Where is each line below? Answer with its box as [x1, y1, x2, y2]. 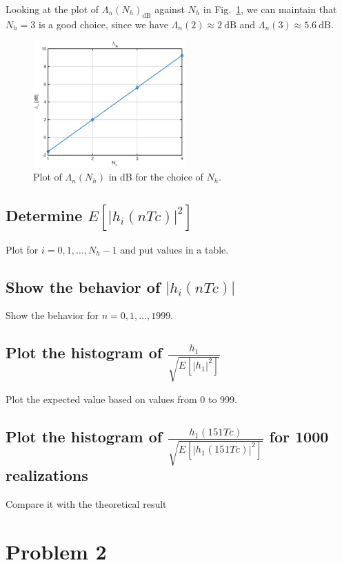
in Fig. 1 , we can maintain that [203, 2, 337, 16]
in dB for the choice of [108, 169, 203, 184]
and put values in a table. [120, 242, 229, 256]
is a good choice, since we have [39, 17, 168, 31]
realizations [6, 464, 88, 485]
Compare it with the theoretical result [6, 496, 167, 511]
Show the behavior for [6, 308, 99, 322]
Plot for [6, 242, 39, 256]
